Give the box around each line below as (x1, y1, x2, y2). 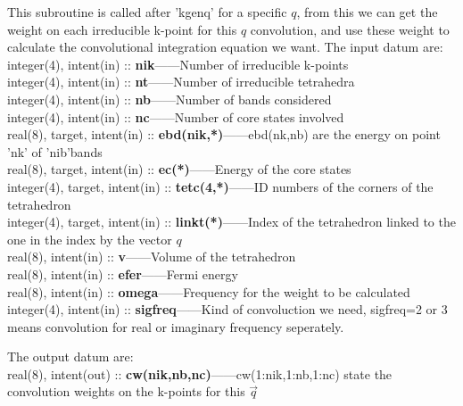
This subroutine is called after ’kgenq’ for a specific (7, 3, 287, 21)
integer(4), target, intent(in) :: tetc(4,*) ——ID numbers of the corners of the (7, 177, 434, 195)
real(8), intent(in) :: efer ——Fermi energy (7, 264, 238, 283)
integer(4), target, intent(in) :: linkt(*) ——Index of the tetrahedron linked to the (7, 212, 456, 231)
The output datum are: (7, 347, 134, 366)
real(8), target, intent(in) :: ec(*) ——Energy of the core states (7, 160, 351, 178)
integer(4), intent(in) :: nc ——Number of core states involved (7, 107, 344, 126)
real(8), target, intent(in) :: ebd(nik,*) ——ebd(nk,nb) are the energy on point (7, 125, 441, 144)
